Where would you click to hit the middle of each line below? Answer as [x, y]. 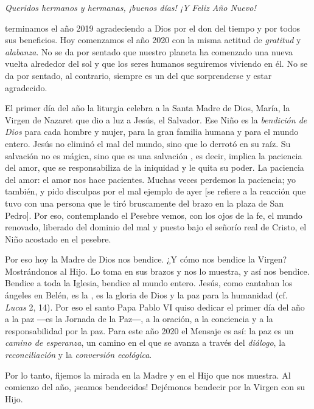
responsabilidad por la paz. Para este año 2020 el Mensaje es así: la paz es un [149, 330]
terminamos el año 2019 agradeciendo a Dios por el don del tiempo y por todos [153, 28]
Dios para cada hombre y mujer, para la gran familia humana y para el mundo [152, 132]
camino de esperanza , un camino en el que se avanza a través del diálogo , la [145, 342]
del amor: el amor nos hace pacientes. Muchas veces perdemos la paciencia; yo [150, 179]
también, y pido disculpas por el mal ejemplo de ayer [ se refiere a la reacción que [155, 191]
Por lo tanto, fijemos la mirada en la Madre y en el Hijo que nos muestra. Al [148, 375]
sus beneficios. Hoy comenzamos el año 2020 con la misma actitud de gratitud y [153, 40]
